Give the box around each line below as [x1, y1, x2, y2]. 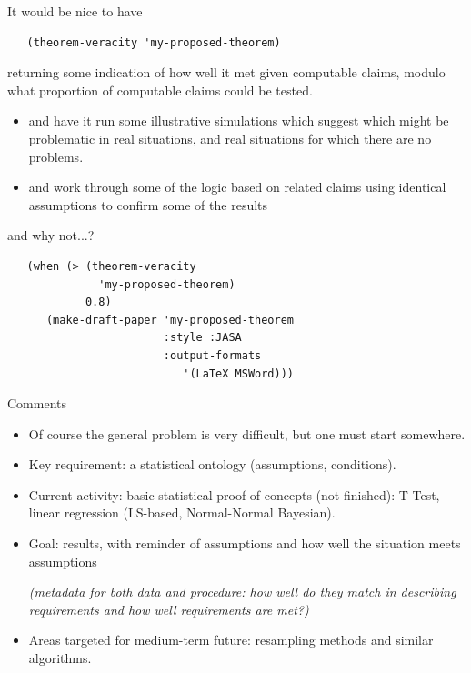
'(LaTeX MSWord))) [183, 367, 294, 380]
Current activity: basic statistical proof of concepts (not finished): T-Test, [28, 485, 440, 504]
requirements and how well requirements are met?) [28, 599, 309, 618]
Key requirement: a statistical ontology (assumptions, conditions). [28, 455, 396, 474]
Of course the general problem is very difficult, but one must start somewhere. [28, 424, 466, 443]
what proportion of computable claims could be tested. [7, 80, 313, 99]
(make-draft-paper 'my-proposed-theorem [45, 313, 294, 326]
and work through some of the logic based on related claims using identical [28, 177, 446, 196]
